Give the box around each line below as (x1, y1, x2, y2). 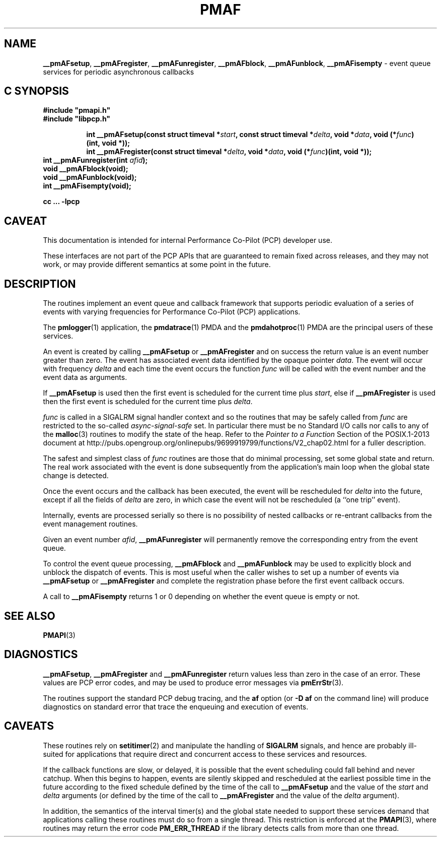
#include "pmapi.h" (43, 106, 111, 115)
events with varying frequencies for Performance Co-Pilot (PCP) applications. (43, 307, 301, 316)
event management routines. (43, 520, 138, 529)
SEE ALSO (4, 609, 55, 622)
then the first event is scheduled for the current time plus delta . (43, 397, 253, 406)
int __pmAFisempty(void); (43, 181, 131, 190)
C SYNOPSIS (4, 85, 69, 98)
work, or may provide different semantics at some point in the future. (43, 260, 271, 269)
